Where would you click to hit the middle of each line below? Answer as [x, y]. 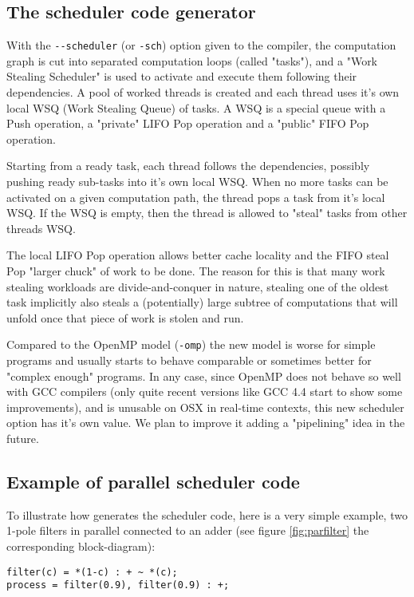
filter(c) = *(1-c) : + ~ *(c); [92, 572]
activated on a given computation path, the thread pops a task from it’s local [196, 197]
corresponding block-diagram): [81, 546]
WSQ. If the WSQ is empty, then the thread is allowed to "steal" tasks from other [207, 213]
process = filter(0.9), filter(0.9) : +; [118, 585]
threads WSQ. [41, 228]
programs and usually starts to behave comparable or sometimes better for [189, 360]
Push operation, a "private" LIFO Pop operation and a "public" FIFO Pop [188, 123]
